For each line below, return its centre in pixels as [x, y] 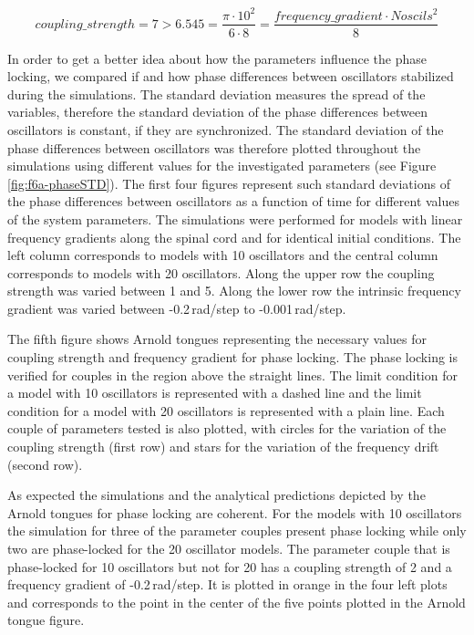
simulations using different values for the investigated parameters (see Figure [222, 166]
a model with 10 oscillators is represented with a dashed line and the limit [215, 393]
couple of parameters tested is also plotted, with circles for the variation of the [227, 428]
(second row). [45, 464]
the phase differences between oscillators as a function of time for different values [234, 201]
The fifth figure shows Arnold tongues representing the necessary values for [217, 339]
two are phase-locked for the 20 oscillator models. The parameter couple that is [229, 548]
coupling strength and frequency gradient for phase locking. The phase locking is [233, 357]
